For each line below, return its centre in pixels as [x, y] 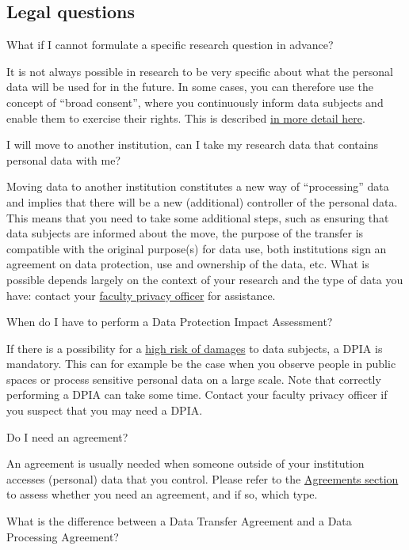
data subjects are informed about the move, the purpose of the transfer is [185, 233]
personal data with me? [64, 159]
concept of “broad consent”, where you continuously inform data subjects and [195, 102]
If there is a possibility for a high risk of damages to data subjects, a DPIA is [195, 348]
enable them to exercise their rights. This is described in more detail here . [186, 118]
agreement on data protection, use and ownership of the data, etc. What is [188, 264]
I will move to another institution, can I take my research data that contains [192, 144]
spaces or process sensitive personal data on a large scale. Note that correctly [194, 379]
